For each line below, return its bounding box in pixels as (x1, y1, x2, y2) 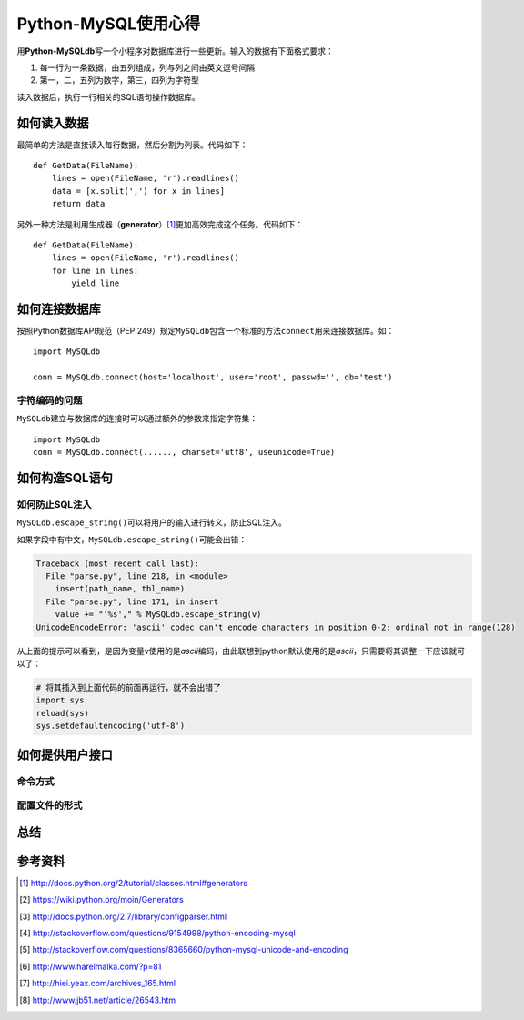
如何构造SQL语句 (16, 470, 113, 486)
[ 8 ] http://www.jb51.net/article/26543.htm (19, 995, 176, 1005)
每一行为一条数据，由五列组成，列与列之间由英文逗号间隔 (39, 62, 255, 73)
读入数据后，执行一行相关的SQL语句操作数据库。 (16, 91, 200, 102)
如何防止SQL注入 (16, 498, 92, 510)
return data (51, 198, 106, 209)
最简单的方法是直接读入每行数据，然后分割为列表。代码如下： (16, 139, 248, 150)
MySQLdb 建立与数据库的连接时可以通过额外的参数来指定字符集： (16, 413, 258, 424)
